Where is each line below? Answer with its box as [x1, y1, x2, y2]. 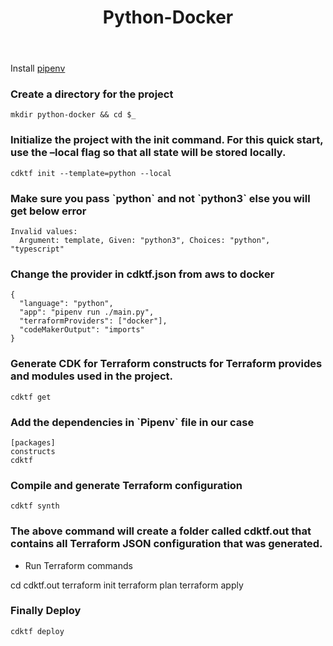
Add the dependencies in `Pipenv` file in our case [10, 415, 255, 429]
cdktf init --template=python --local [10, 168, 172, 178]
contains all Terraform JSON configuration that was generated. [10, 537, 323, 551]
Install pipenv [10, 62, 66, 75]
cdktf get [10, 392, 52, 402]
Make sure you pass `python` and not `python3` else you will [10, 191, 311, 205]
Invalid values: [10, 227, 78, 237]
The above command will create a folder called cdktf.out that [10, 524, 312, 538]
